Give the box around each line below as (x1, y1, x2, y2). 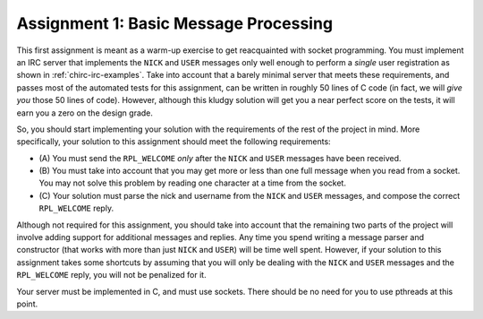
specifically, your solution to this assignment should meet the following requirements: (16, 136, 331, 147)
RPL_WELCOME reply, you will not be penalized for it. (16, 270, 207, 280)
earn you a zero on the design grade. (16, 108, 154, 118)
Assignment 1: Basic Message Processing (16, 13, 334, 33)
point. (16, 298, 38, 309)
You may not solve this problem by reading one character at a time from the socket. (38, 177, 346, 188)
